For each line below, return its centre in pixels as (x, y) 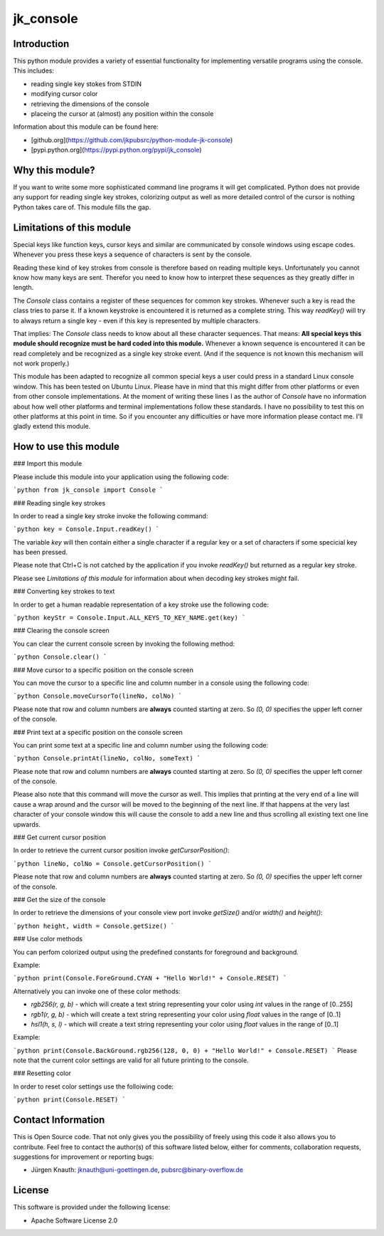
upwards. (27, 824)
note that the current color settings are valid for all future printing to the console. (131, 1060)
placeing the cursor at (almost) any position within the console (122, 114)
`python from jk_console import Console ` (88, 490)
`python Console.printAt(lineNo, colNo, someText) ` (107, 759)
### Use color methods (48, 939)
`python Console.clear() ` (60, 657)
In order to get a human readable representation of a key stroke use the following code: (141, 604)
